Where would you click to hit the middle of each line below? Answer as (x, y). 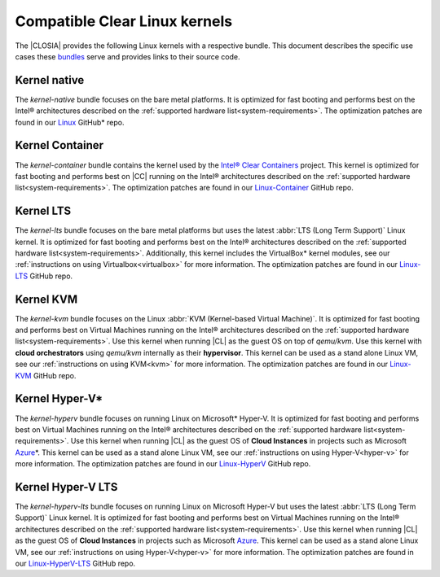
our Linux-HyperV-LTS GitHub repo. (75, 563)
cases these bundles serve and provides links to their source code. (128, 56)
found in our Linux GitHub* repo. (70, 122)
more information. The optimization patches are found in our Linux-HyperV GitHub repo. (163, 464)
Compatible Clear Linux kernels (123, 21)
